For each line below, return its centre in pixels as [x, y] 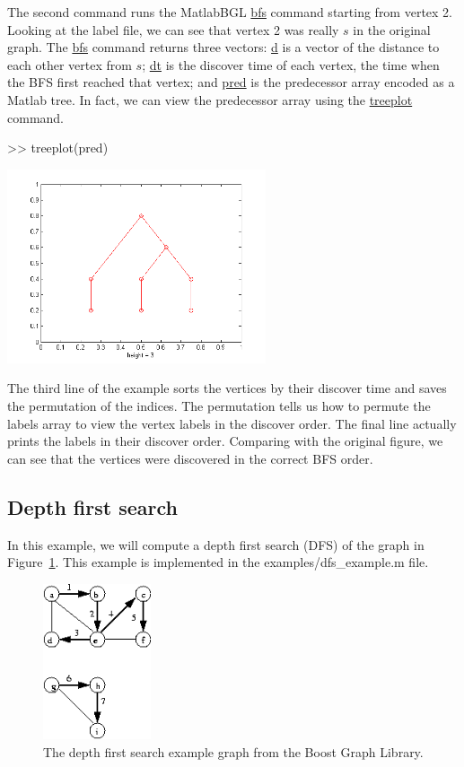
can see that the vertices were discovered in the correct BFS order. [190, 458]
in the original [392, 29]
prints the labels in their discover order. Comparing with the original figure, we [225, 441]
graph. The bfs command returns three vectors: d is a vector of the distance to [223, 47]
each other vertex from [70, 64]
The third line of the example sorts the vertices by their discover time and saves [227, 388]
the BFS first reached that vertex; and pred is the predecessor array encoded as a [231, 82]
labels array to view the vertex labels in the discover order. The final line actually [232, 423]
